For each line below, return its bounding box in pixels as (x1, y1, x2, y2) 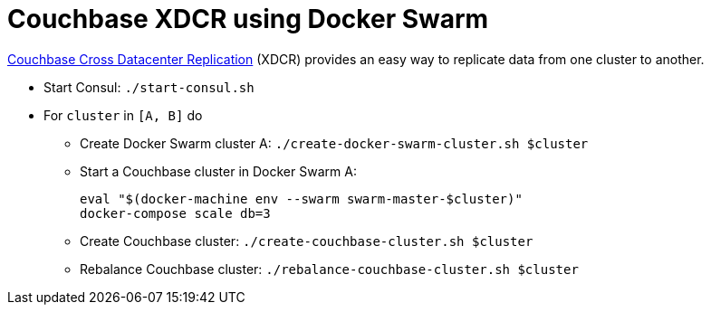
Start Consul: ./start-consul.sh (43, 79, 255, 95)
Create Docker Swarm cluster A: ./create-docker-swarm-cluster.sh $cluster (80, 135, 589, 151)
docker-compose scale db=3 (80, 205, 271, 221)
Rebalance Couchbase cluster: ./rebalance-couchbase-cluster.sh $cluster (80, 260, 579, 277)
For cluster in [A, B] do (43, 107, 203, 123)
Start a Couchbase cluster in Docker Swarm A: (80, 163, 357, 179)
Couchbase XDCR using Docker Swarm (7, 4, 489, 34)
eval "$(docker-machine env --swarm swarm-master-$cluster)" (80, 191, 523, 206)
